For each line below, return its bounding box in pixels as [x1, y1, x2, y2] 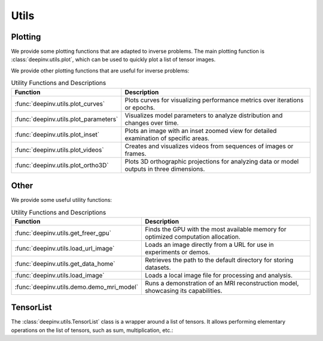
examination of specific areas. [124, 134, 209, 142]
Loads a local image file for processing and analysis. [144, 271, 293, 279]
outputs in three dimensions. [124, 165, 205, 173]
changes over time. [124, 119, 179, 127]
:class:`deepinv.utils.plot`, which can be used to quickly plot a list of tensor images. [11, 56, 216, 63]
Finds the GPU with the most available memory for [144, 225, 287, 233]
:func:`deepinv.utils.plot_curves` [14, 99, 105, 108]
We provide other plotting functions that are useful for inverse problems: [11, 67, 190, 74]
